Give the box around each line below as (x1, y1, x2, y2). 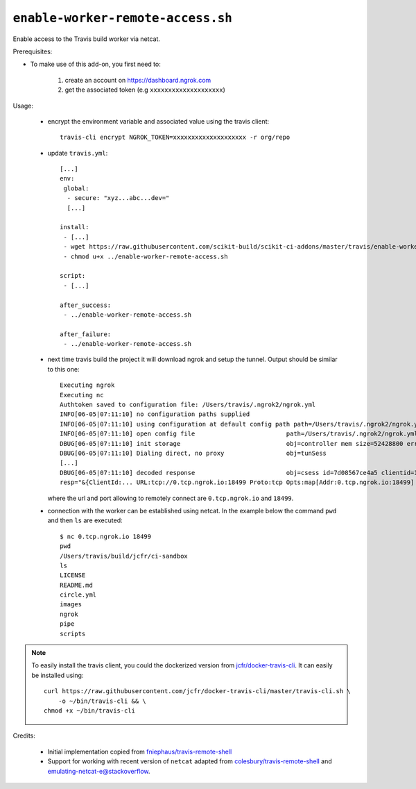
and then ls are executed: (47, 516, 123, 524)
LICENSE (60, 572, 86, 579)
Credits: (12, 731, 36, 740)
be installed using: (31, 671, 84, 679)
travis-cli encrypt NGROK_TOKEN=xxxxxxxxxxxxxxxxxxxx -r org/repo (60, 133, 291, 142)
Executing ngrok (60, 381, 115, 389)
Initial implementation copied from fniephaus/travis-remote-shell (47, 747, 232, 756)
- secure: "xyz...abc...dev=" (67, 194, 170, 202)
